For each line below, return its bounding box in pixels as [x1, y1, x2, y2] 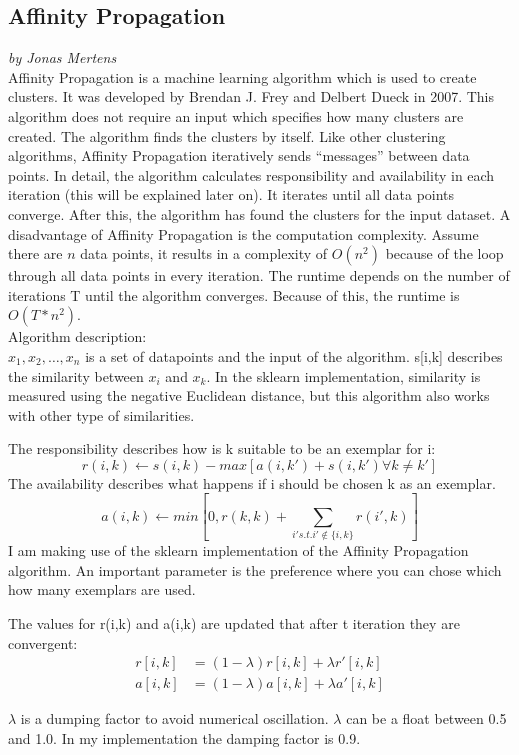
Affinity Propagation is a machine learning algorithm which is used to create [8, 66, 477, 87]
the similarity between [8, 365, 144, 386]
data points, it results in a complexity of [80, 243, 328, 264]
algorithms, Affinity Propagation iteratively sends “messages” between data [8, 145, 470, 166]
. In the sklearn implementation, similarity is [206, 365, 481, 386]
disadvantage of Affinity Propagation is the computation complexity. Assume [8, 223, 479, 244]
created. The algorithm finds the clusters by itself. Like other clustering [8, 125, 446, 146]
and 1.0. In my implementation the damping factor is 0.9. [8, 727, 361, 748]
